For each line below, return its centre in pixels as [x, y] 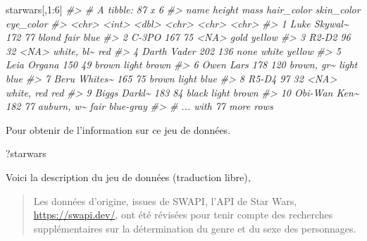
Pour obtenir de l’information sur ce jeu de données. [118, 129]
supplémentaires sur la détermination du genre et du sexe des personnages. [195, 228]
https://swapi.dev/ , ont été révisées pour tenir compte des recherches [183, 215]
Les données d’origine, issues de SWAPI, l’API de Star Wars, [165, 200]
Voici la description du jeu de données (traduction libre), [128, 177]
